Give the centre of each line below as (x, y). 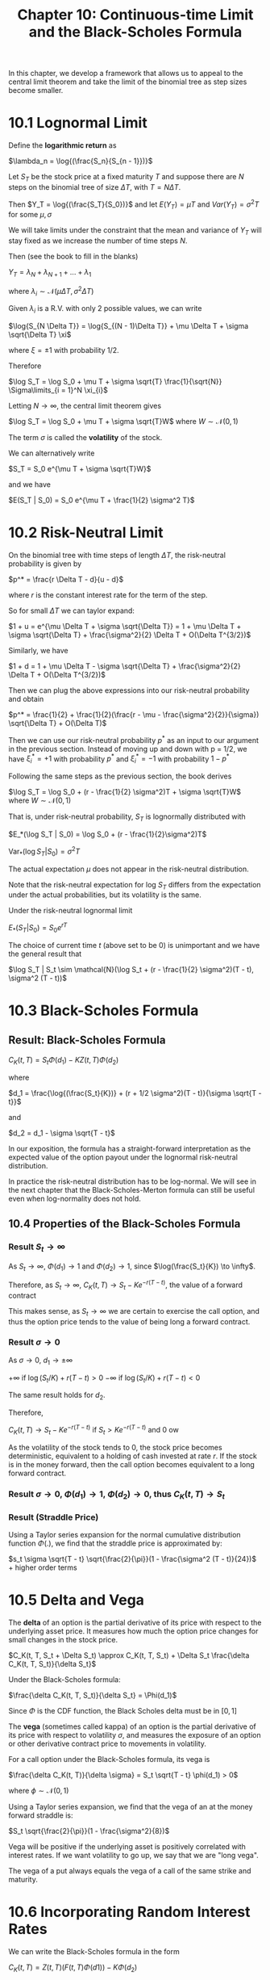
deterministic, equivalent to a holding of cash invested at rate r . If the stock (133, 1456)
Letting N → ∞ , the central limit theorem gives (85, 406)
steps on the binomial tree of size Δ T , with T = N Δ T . (95, 187)
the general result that (45, 954)
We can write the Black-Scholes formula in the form (94, 1952)
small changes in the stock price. (63, 1640)
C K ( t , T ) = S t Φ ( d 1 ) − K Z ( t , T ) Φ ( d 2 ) (64, 1061)
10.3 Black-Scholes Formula (104, 1010)
